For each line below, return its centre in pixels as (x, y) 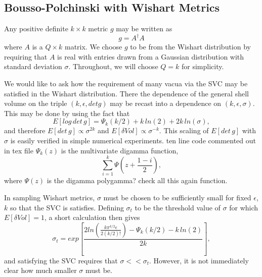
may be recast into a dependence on (166, 103)
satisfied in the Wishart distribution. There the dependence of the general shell (126, 93)
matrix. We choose (93, 47)
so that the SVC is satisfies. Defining (67, 207)
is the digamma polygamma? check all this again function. (137, 180)
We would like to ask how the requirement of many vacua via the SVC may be (126, 84)
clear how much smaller (40, 270)
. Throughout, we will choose (113, 66)
